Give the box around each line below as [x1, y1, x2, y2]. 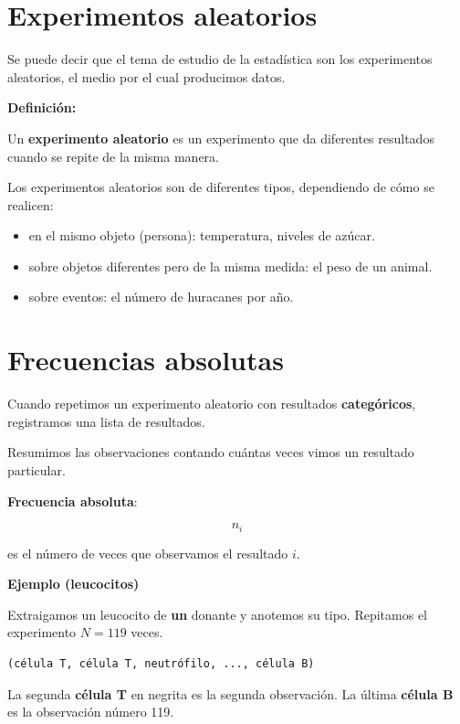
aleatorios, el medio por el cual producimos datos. [7, 67, 286, 86]
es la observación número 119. [7, 702, 174, 721]
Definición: [7, 98, 77, 117]
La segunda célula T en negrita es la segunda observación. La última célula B [7, 684, 454, 703]
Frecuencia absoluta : [7, 491, 138, 510]
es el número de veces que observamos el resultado [7, 543, 288, 562]
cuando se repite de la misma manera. [7, 146, 219, 165]
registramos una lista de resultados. [7, 411, 205, 431]
